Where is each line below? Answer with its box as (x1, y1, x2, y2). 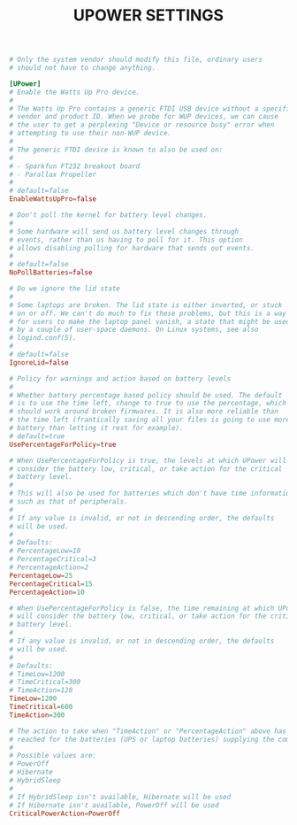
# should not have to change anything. (9, 64, 156, 73)
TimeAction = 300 (9, 710, 65, 720)
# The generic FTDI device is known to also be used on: (9, 145, 224, 154)
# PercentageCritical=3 (9, 555, 97, 564)
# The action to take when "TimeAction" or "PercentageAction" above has (9, 727, 287, 736)
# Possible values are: (9, 752, 97, 760)
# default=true (9, 431, 65, 441)
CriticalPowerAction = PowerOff (9, 809, 121, 818)
